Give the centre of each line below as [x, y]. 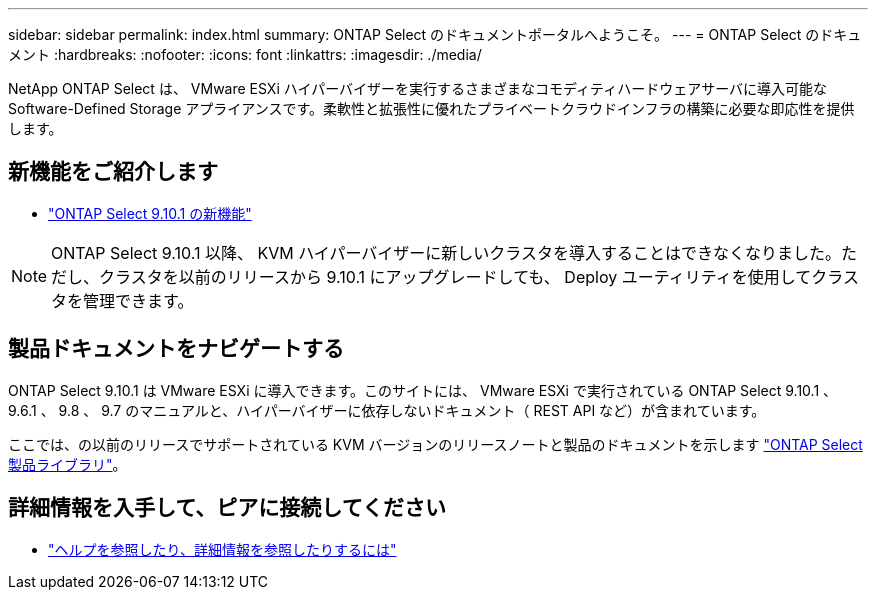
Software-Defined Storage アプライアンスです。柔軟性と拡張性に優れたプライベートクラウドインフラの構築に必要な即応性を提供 [431, 108]
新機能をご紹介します [113, 172]
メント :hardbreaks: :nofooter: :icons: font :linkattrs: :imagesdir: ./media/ [245, 54]
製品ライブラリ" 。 [67, 464]
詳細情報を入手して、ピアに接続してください [227, 508]
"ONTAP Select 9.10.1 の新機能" [150, 213]
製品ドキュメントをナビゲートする [176, 349]
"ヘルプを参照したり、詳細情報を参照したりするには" [222, 549]
